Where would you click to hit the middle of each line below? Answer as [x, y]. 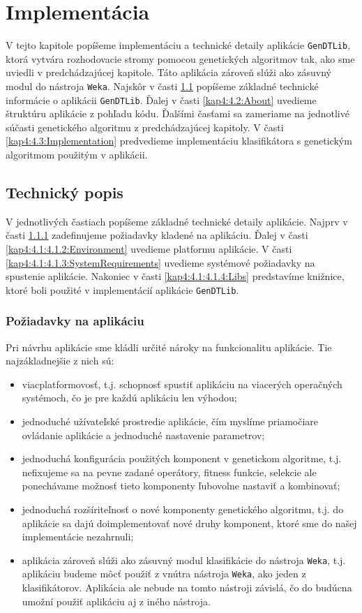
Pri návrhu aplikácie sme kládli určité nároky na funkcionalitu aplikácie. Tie [169, 347]
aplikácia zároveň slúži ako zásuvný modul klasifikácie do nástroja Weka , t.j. [184, 560]
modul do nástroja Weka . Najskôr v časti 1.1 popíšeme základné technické [162, 86]
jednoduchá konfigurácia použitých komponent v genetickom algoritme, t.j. [182, 458]
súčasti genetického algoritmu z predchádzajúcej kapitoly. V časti [145, 127]
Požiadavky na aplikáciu [75, 321]
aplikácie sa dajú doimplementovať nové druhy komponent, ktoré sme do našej [189, 523]
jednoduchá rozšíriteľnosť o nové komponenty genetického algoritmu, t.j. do [183, 509]
